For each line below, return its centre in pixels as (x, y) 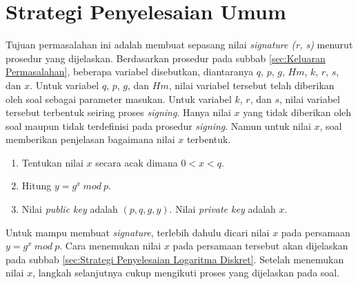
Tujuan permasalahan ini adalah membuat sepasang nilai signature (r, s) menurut (179, 45)
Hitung (37, 186)
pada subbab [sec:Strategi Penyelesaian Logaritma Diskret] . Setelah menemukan (175, 259)
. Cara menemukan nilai (110, 246)
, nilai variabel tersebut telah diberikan (251, 85)
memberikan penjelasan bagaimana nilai (90, 139)
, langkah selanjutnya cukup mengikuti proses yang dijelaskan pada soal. (186, 273)
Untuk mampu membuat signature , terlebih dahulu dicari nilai (138, 232)
